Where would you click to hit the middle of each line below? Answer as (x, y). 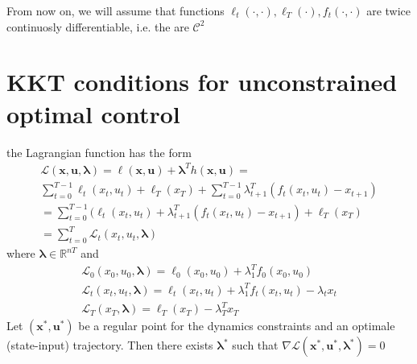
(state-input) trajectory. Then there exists (110, 345)
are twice (389, 10)
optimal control (93, 113)
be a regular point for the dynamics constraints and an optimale (237, 326)
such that (255, 345)
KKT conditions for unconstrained (202, 82)
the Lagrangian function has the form (99, 152)
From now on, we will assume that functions (116, 10)
